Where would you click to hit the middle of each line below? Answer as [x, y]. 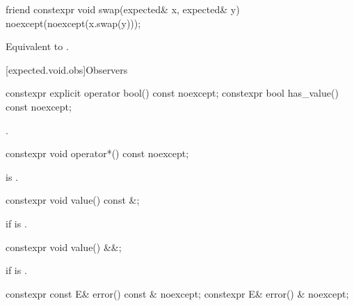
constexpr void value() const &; [73, 200]
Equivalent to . [37, 46]
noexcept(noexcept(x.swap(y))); [73, 23]
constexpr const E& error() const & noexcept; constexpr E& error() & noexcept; [177, 293]
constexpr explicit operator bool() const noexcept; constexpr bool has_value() [172, 93]
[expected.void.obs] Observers [67, 69]
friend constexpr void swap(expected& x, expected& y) [123, 9]
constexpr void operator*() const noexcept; [97, 153]
